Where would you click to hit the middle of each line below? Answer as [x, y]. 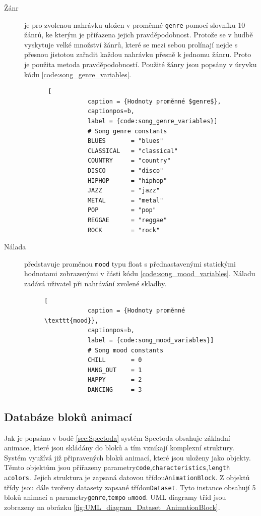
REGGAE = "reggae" [127, 220]
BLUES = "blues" [125, 141]
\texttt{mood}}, [72, 320]
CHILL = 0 [115, 360]
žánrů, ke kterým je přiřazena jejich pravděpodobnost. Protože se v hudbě [139, 35]
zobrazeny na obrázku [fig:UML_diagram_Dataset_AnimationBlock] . [112, 507]
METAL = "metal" [125, 200]
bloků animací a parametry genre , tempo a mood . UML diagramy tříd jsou [115, 497]
